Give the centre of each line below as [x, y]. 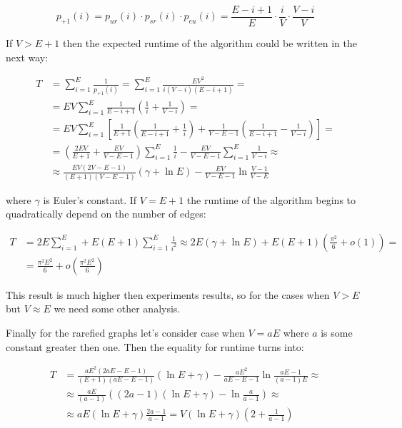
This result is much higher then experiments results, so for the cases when [168, 294]
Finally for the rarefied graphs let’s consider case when [125, 333]
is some [337, 333]
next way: [27, 57]
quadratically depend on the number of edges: [106, 214]
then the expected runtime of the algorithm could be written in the [210, 43]
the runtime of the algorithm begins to [271, 199]
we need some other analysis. [117, 309]
